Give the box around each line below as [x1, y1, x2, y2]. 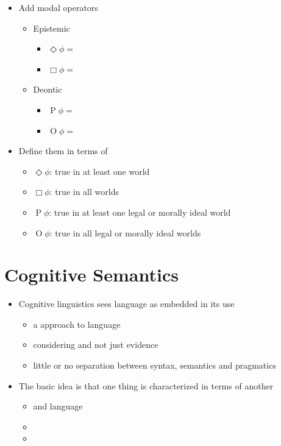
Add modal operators [18, 1, 98, 13]
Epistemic [33, 21, 70, 34]
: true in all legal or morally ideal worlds [49, 226, 201, 239]
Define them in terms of [18, 144, 108, 157]
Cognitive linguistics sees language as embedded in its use [18, 297, 235, 310]
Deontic [33, 83, 62, 96]
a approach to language [33, 317, 121, 330]
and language [33, 400, 83, 412]
